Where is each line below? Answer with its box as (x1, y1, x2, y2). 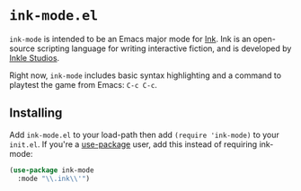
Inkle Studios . (9, 52, 60, 63)
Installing (9, 106, 63, 121)
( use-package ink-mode (9, 165, 94, 175)
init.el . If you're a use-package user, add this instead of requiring (9, 138, 258, 150)
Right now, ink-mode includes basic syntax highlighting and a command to (9, 70, 281, 81)
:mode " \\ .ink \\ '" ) (17, 174, 91, 183)
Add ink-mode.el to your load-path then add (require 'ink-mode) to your (9, 129, 280, 140)
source (9, 43, 36, 54)
